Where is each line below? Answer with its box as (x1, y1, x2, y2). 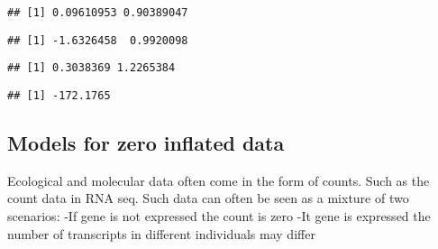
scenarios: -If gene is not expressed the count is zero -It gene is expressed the (7, 207, 431, 226)
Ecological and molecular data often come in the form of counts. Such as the (7, 171, 430, 189)
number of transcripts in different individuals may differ (7, 224, 315, 243)
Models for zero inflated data (7, 129, 285, 157)
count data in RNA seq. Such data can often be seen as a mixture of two (7, 189, 409, 207)
